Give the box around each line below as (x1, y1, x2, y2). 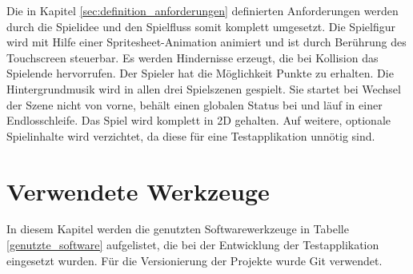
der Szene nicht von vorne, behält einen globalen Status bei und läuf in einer (6, 96, 383, 113)
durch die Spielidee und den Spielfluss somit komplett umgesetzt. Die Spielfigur (6, 18, 395, 34)
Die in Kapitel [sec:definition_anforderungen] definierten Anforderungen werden (6, 2, 399, 18)
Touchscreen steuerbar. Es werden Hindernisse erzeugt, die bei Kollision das (6, 49, 379, 66)
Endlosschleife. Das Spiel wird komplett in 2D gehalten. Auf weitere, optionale (6, 112, 391, 129)
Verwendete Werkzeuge (6, 174, 270, 207)
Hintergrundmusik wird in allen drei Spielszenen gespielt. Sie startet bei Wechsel (6, 80, 401, 97)
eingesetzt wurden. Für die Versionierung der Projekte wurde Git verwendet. (6, 252, 383, 268)
